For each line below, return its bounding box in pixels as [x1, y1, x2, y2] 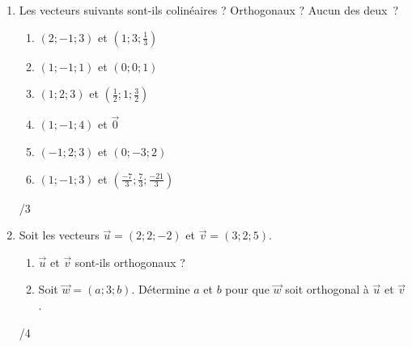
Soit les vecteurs [19, 226, 100, 243]
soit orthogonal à [285, 281, 369, 298]
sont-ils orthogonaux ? [74, 253, 185, 270]
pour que [225, 281, 270, 298]
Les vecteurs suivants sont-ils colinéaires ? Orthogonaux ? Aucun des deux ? [19, 2, 399, 18]
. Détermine [131, 281, 190, 298]
